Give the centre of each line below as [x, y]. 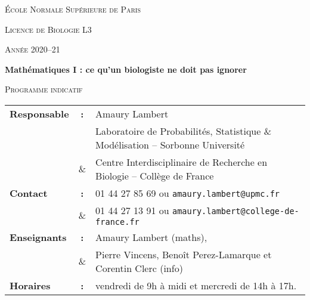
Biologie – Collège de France [155, 175]
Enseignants [38, 237]
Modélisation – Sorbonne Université [170, 144]
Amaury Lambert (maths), [151, 237]
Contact [29, 193]
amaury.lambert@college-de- [235, 211]
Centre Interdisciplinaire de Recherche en [182, 162]
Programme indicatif [44, 89]
